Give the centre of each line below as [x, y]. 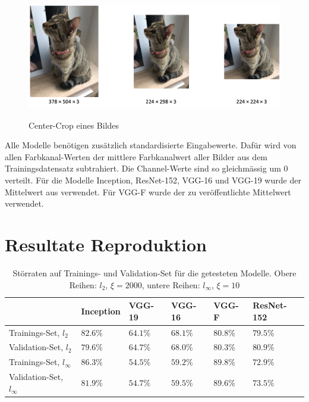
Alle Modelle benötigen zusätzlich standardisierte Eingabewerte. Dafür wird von [151, 145]
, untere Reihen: [171, 284]
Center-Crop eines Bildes [74, 125]
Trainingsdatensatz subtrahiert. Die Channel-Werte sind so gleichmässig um [143, 168]
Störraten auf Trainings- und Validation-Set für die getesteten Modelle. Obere [154, 272]
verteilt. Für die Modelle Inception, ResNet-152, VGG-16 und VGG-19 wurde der [153, 180]
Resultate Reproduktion [106, 244]
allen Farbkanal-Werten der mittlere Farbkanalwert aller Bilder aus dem [136, 156]
